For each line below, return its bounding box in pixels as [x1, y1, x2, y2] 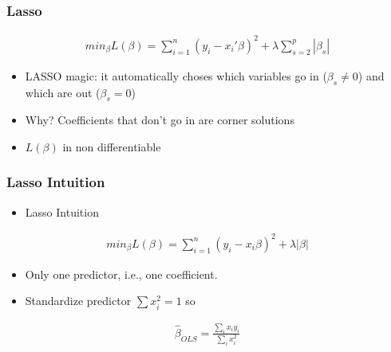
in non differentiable [62, 138, 161, 154]
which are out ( [25, 84, 101, 100]
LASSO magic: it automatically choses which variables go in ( [25, 67, 327, 84]
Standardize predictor [25, 292, 132, 309]
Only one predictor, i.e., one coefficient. [25, 265, 218, 282]
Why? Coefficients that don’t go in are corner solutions [25, 111, 294, 128]
